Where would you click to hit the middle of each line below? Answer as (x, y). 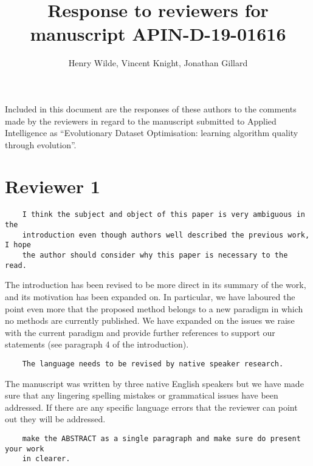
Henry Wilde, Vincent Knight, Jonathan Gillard (158, 63)
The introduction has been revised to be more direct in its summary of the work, (156, 285)
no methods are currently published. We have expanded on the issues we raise (150, 320)
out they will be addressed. (55, 419)
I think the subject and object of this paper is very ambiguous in (163, 215)
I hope (18, 245)
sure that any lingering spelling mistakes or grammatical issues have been (142, 395)
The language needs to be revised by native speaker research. (153, 364)
